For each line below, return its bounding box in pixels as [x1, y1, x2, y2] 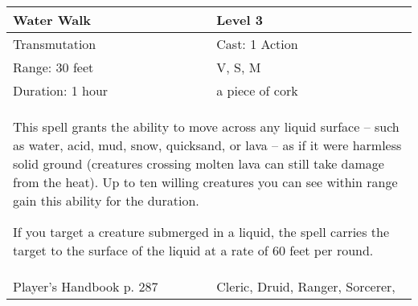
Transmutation [13, 35, 96, 53]
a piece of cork [216, 81, 298, 100]
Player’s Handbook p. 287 [13, 277, 158, 296]
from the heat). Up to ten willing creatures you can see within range [13, 173, 398, 191]
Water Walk [13, 10, 91, 29]
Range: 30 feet [13, 58, 94, 76]
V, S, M [216, 58, 261, 76]
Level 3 [216, 10, 263, 29]
